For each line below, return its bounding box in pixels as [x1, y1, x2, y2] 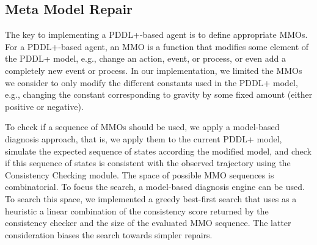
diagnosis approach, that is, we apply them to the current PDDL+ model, [5, 132, 282, 145]
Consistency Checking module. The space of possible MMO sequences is [5, 168, 274, 181]
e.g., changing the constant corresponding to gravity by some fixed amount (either [5, 88, 313, 101]
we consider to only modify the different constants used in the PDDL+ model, [5, 76, 298, 89]
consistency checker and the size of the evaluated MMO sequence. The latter [5, 216, 291, 229]
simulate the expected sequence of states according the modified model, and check [5, 144, 312, 157]
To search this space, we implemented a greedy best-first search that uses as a [5, 192, 297, 205]
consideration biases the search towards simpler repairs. [5, 228, 213, 241]
